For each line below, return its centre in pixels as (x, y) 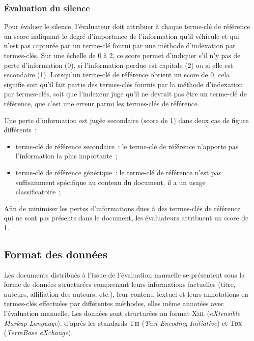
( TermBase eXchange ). (39, 332)
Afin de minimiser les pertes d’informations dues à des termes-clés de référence (122, 208)
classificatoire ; (38, 192)
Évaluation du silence (47, 8)
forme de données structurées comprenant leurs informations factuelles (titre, (120, 284)
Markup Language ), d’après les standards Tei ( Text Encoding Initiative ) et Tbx (123, 323)
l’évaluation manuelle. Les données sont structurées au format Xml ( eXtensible (122, 313)
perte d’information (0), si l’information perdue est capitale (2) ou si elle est (119, 65)
